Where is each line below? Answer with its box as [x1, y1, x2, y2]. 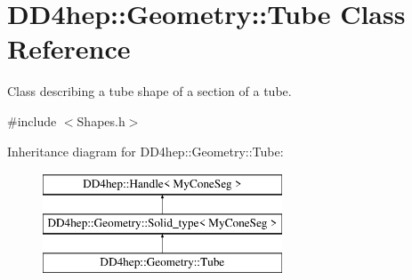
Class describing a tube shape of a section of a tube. [7, 82, 292, 100]
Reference [7, 30, 131, 67]
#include [7, 111, 57, 130]
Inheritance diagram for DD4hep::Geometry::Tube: [7, 141, 284, 160]
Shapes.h [77, 111, 125, 130]
